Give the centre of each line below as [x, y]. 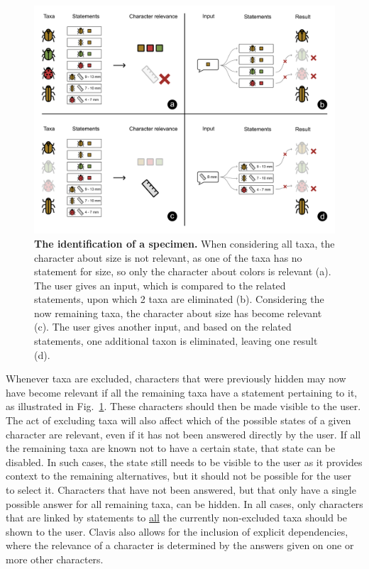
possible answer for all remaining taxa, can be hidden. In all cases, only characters [184, 503]
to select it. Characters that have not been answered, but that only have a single [181, 490]
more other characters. [55, 559]
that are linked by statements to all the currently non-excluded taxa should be [177, 518]
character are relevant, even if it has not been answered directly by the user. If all [183, 434]
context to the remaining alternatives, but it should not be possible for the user [179, 476]
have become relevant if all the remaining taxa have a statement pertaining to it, [182, 392]
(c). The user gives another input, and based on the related [163, 327]
